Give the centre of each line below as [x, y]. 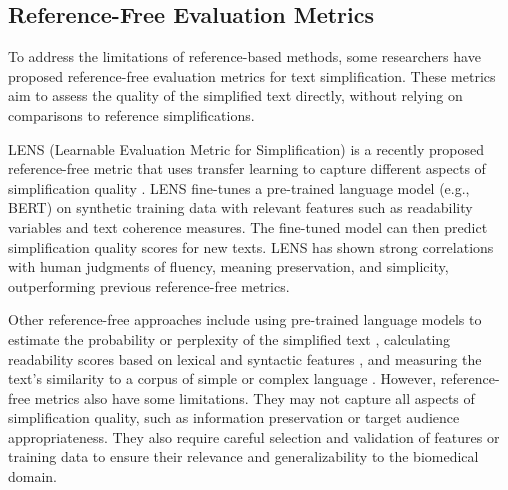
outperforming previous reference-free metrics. [149, 285]
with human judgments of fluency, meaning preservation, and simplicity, [228, 266]
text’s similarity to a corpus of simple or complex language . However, [222, 378]
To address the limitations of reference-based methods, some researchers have [244, 56]
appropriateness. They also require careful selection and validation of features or [254, 436]
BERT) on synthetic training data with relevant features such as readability [240, 207]
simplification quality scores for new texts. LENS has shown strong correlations [251, 246]
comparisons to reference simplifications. [131, 114]
